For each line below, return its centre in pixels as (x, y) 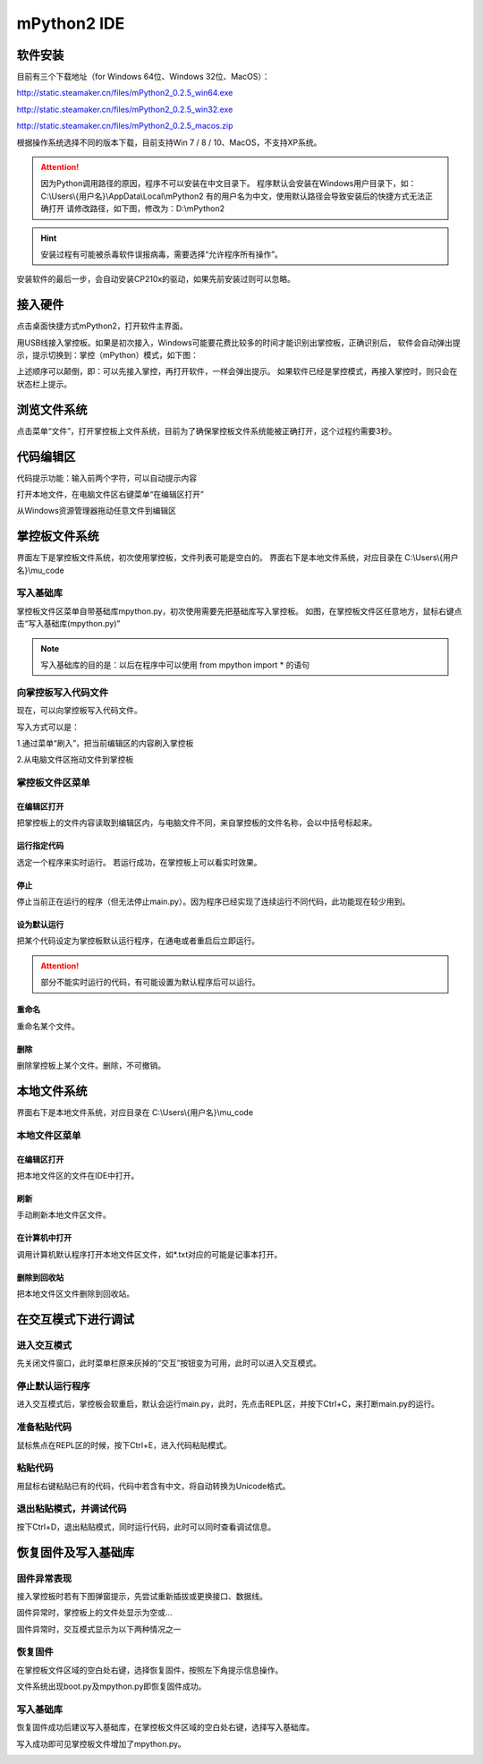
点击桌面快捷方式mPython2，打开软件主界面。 (102, 326)
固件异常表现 (44, 1578)
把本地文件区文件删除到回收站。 (75, 1294)
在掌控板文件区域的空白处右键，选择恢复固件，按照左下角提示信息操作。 (150, 1670)
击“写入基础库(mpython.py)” (68, 624)
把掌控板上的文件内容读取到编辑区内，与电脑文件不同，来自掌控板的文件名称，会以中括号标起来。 (197, 822)
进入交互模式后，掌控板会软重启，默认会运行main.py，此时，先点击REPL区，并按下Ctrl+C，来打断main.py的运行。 (228, 1404)
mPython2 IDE (71, 23)
